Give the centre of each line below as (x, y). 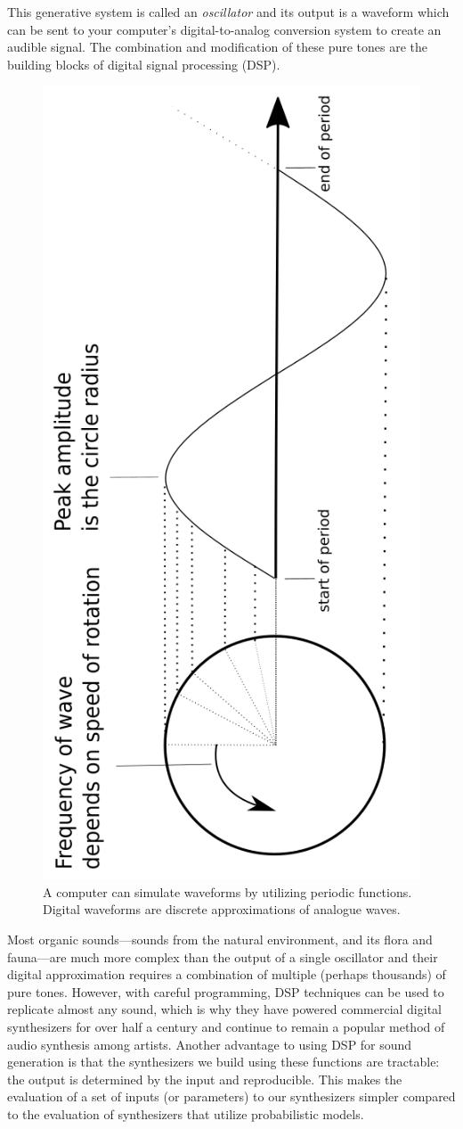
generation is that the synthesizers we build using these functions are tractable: (223, 1062)
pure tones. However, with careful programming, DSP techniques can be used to (226, 991)
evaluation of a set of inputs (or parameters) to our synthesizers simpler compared (231, 1096)
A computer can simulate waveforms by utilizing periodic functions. (227, 891)
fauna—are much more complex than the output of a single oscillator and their (223, 956)
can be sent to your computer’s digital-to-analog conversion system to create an (224, 29)
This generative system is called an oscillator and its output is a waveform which (228, 12)
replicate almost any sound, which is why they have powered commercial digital (224, 1009)
